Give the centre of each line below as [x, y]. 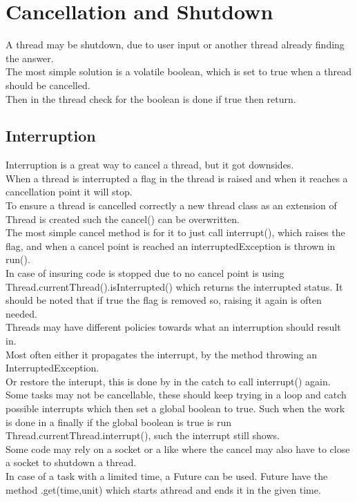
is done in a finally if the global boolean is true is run [119, 422]
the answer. [30, 58]
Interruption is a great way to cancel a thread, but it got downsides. [150, 165]
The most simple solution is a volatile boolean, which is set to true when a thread [179, 71]
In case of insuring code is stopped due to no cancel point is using [145, 273]
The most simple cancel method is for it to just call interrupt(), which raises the [175, 232]
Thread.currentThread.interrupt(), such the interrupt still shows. [143, 435]
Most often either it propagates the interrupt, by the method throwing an [162, 354]
